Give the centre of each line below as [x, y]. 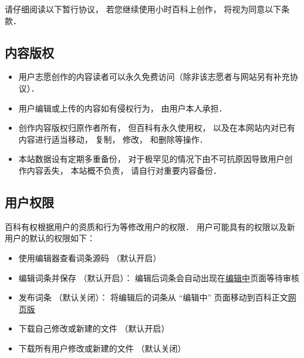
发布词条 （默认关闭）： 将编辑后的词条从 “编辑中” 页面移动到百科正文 [153, 297]
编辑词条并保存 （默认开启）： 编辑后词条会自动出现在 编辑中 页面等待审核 [159, 277]
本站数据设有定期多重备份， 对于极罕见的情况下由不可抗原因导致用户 [151, 159]
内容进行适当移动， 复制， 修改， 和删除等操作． [113, 139]
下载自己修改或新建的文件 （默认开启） [94, 328]
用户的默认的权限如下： [50, 238]
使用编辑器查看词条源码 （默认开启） [90, 257]
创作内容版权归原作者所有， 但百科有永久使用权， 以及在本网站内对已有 [157, 128]
